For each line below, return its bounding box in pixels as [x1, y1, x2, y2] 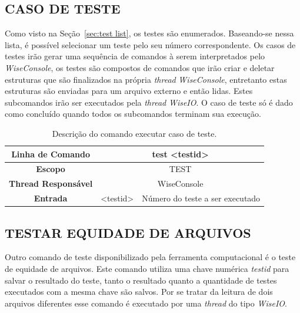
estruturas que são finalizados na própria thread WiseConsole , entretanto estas [5, 73, 287, 85]
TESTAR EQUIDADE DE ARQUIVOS [5, 223, 251, 241]
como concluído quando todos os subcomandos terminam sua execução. [5, 107, 261, 120]
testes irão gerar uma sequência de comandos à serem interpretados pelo [5, 50, 265, 62]
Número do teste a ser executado [142, 192, 261, 204]
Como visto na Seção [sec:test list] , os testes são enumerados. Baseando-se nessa [5, 27, 294, 39]
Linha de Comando [11, 147, 90, 160]
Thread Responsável [9, 177, 93, 190]
